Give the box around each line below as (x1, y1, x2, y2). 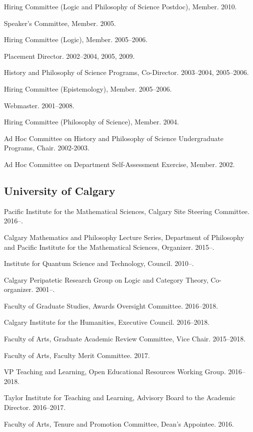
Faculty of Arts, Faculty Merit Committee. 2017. (4, 350, 150, 360)
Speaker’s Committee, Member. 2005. (4, 18, 116, 28)
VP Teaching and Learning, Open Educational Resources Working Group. (4, 366, 226, 377)
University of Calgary (4, 183, 115, 198)
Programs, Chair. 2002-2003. (4, 143, 90, 153)
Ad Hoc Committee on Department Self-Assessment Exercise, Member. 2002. (4, 159, 235, 169)
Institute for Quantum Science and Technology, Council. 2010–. (4, 258, 194, 268)
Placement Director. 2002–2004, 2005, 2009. (4, 50, 135, 61)
